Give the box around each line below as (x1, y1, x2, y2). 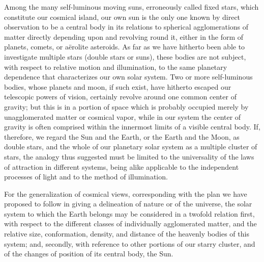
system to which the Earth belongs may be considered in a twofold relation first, (4, 208, 255, 219)
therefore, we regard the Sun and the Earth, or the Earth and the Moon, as (4, 131, 240, 142)
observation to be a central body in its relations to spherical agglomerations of (4, 21, 249, 32)
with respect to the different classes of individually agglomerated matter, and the (4, 218, 257, 229)
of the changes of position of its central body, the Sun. (4, 248, 173, 259)
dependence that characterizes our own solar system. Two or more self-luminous (4, 71, 253, 82)
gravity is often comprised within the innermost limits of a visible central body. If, (4, 121, 260, 132)
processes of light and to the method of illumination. (4, 171, 168, 182)
